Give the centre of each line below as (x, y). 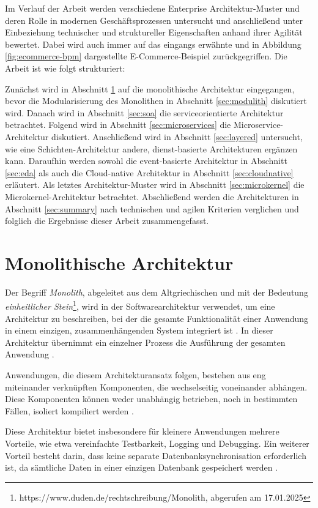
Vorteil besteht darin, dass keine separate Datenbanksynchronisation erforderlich (156, 455)
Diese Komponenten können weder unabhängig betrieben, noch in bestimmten (151, 399)
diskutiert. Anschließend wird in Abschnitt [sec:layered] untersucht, (177, 136)
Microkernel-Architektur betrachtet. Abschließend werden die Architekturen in (152, 196)
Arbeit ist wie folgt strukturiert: (65, 68)
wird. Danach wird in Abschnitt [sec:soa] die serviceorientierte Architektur (144, 112)
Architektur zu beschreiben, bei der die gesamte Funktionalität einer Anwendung (157, 318)
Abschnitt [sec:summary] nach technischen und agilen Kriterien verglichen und (152, 208)
